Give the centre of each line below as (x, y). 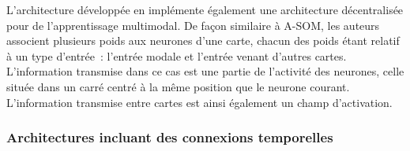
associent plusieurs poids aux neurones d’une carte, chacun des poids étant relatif (203, 41)
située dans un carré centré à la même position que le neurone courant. (178, 86)
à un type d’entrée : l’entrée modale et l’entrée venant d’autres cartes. (177, 55)
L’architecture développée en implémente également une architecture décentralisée (205, 9)
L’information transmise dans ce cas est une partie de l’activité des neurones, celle (205, 71)
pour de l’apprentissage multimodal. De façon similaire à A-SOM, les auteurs (193, 25)
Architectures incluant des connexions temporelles (170, 137)
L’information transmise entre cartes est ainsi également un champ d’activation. (199, 102)
